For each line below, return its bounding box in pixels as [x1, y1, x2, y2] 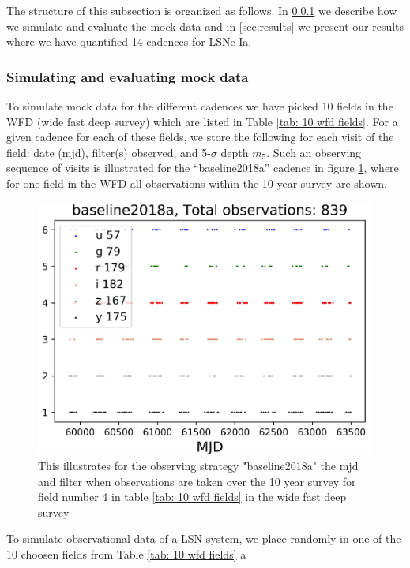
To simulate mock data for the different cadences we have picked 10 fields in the [6, 98, 393, 114]
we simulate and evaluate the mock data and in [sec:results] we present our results [6, 17, 404, 34]
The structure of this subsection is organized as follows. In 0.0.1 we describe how [6, 2, 397, 18]
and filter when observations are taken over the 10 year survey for [38, 473, 356, 489]
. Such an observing [266, 144, 362, 160]
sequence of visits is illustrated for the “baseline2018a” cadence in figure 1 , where [6, 159, 399, 176]
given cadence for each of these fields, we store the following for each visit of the [6, 129, 394, 145]
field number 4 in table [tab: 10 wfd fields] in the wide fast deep [38, 488, 347, 505]
